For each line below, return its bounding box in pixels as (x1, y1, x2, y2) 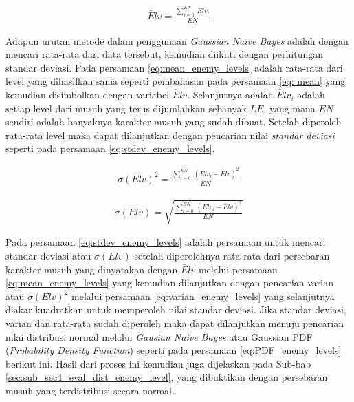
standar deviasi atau (5, 248, 91, 262)
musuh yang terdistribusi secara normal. (5, 383, 175, 397)
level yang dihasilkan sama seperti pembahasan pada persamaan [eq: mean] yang (5, 74, 346, 88)
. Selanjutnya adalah (187, 87, 274, 102)
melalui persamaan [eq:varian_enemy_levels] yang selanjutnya (71, 288, 335, 303)
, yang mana (263, 100, 316, 115)
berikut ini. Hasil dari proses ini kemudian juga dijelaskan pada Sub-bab (5, 356, 311, 370)
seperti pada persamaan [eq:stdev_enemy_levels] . (5, 141, 215, 156)
